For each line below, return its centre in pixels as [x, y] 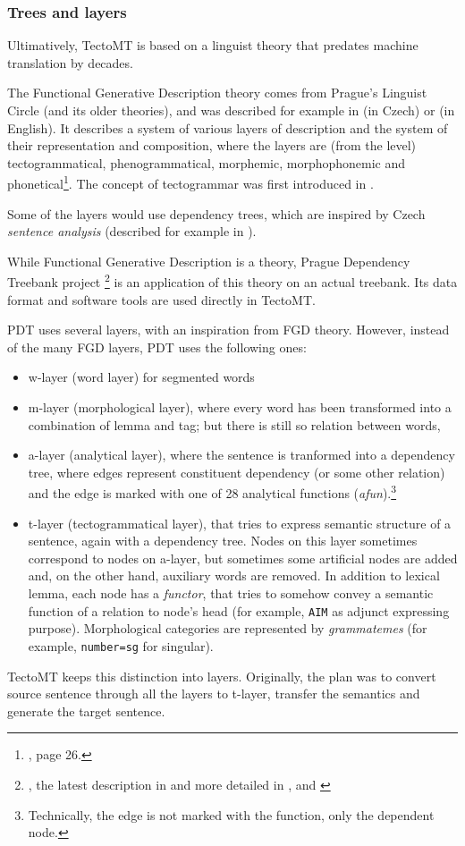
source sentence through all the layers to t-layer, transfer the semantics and [214, 694]
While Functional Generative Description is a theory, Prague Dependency [209, 261]
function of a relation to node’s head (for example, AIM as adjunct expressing [239, 610]
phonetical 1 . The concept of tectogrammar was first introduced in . [190, 182]
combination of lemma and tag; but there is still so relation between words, [234, 424]
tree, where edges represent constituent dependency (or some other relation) [237, 472]
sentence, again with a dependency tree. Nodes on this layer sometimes [223, 541]
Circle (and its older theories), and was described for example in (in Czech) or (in [231, 110]
